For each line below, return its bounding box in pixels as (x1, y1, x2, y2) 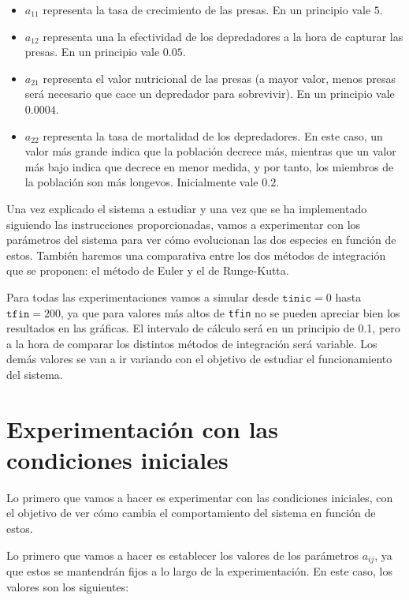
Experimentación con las (6, 412, 278, 444)
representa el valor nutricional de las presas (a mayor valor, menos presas (43, 69, 396, 86)
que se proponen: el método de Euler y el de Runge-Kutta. (6, 262, 289, 279)
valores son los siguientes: (6, 578, 129, 594)
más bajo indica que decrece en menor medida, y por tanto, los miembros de (24, 158, 394, 174)
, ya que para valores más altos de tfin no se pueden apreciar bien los (61, 304, 400, 321)
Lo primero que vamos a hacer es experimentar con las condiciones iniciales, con (6, 489, 393, 505)
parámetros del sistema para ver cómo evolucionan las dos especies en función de (6, 231, 396, 248)
